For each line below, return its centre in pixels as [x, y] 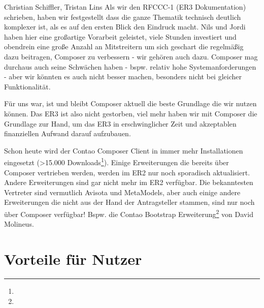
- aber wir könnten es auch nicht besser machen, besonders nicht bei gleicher [123, 76]
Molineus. [19, 224]
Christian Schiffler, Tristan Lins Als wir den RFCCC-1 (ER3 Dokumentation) [125, 7]
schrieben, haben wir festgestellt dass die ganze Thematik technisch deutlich [123, 17]
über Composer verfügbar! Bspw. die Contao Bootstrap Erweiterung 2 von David [129, 213]
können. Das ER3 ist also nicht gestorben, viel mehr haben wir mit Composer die [131, 113]
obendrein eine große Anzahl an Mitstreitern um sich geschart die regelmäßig [124, 47]
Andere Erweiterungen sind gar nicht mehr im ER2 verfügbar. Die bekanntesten [129, 182]
